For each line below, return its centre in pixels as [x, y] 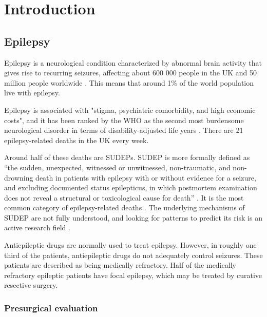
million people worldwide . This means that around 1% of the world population [129, 82]
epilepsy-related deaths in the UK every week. [77, 140]
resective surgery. [31, 285]
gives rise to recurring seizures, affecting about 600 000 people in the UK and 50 [131, 73]
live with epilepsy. [32, 93]
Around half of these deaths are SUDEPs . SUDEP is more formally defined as [127, 157]
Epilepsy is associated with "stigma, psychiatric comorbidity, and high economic [130, 110]
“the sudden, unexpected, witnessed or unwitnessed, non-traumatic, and [117, 167]
